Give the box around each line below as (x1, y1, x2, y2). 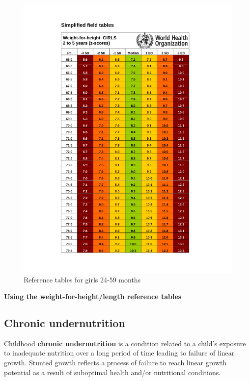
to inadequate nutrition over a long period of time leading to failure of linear (4, 348, 235, 358)
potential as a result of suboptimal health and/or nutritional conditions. (4, 367, 221, 377)
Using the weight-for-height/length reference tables (4, 291, 182, 302)
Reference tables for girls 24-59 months (24, 275, 141, 285)
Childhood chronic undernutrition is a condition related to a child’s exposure (4, 338, 246, 348)
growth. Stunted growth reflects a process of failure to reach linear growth (4, 357, 227, 368)
